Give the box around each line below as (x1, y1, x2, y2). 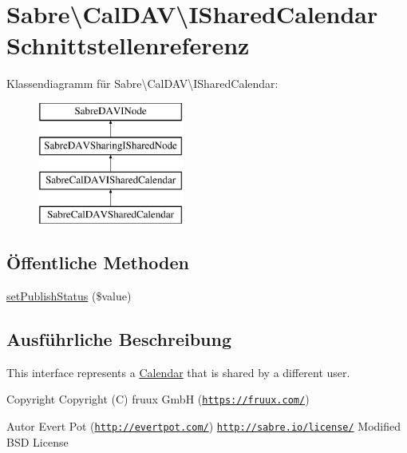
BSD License (6, 433, 69, 450)
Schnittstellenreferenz (6, 29, 250, 62)
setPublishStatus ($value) (6, 287, 132, 304)
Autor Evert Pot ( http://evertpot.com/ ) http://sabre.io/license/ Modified (6, 417, 401, 434)
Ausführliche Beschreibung (6, 326, 231, 351)
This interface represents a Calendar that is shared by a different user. (6, 364, 350, 380)
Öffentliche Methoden (6, 250, 189, 275)
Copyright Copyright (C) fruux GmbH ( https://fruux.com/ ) (6, 391, 310, 407)
